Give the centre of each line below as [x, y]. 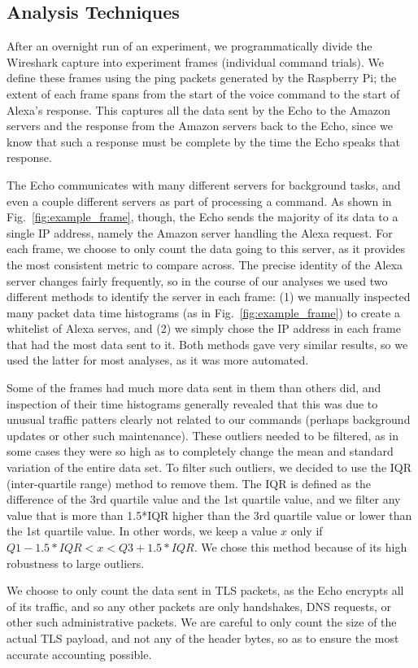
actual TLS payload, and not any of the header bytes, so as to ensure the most [203, 637]
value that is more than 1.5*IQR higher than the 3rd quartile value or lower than [209, 515]
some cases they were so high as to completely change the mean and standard [200, 451]
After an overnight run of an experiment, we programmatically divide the [189, 46]
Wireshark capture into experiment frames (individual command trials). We [196, 61]
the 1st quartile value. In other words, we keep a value [142, 531]
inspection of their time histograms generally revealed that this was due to [192, 403]
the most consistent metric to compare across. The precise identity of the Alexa [205, 264]
